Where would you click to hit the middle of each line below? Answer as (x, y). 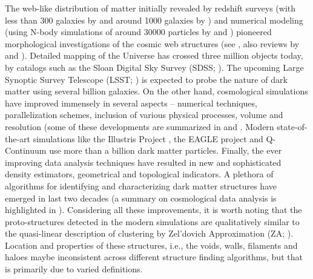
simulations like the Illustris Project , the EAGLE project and (148, 138)
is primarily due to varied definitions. (74, 269)
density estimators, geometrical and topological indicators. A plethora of (139, 174)
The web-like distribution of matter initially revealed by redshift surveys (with (150, 8)
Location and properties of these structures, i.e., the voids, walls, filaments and (151, 245)
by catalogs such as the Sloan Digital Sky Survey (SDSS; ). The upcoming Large (154, 67)
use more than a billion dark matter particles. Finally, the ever (166, 150)
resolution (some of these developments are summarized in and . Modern (140, 126)
